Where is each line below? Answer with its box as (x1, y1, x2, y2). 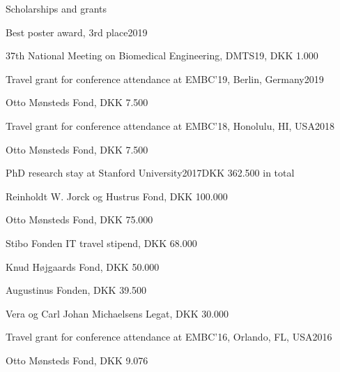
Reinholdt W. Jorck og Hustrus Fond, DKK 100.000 (6, 188, 228, 203)
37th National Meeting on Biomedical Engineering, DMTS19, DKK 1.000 (6, 48, 318, 63)
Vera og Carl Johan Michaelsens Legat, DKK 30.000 (6, 306, 229, 320)
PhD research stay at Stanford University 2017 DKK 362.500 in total (6, 165, 295, 180)
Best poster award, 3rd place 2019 (6, 24, 148, 39)
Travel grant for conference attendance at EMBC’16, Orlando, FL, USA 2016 (6, 329, 332, 344)
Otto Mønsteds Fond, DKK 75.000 (6, 212, 153, 227)
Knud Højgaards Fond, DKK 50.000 (6, 259, 160, 274)
